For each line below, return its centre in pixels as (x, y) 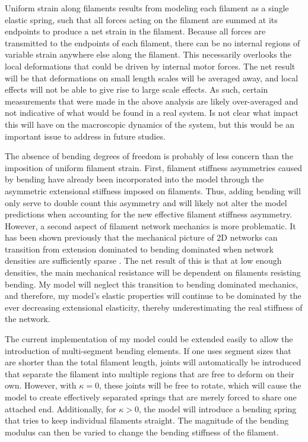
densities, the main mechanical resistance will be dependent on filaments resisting (153, 272)
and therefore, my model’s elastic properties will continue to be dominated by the (153, 296)
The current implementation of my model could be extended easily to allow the (149, 339)
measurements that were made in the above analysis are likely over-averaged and (152, 101)
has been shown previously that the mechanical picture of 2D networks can (141, 237)
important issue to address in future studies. (85, 136)
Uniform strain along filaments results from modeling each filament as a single (147, 8)
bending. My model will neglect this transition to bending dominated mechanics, (152, 284)
